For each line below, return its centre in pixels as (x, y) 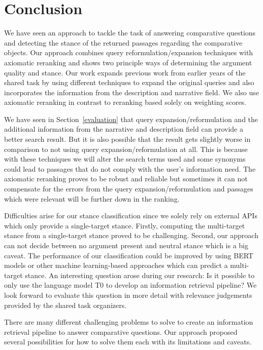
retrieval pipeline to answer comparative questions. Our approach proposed (121, 332)
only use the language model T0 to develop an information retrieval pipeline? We (130, 285)
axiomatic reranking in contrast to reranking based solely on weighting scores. (125, 102)
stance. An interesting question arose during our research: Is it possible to (140, 275)
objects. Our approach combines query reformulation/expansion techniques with (129, 52)
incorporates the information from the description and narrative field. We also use (131, 92)
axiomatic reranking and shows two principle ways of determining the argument (128, 62)
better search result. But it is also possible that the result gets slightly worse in (127, 139)
